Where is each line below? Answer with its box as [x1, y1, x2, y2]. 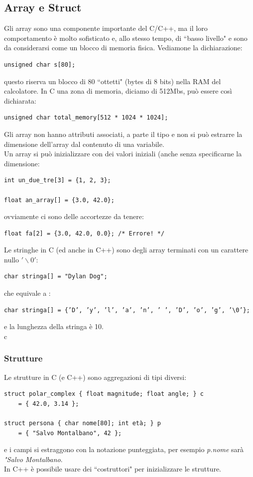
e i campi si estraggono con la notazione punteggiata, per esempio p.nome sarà [4, 444, 244, 455]
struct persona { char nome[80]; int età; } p [4, 420, 161, 427]
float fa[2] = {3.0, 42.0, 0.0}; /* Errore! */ [4, 230, 165, 237]
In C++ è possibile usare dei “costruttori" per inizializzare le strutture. [4, 464, 222, 474]
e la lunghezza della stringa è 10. [4, 321, 104, 332]
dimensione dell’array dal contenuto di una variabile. [4, 138, 164, 149]
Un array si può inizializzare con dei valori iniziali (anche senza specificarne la [4, 148, 242, 159]
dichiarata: [4, 95, 37, 106]
